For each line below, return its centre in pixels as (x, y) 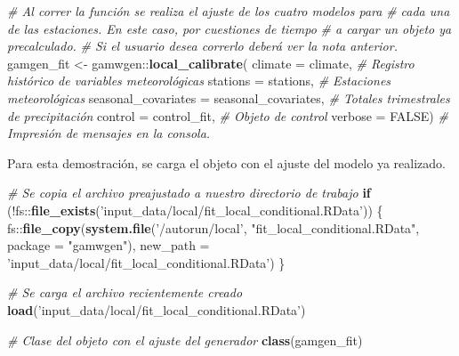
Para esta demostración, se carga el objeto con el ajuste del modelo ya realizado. (226, 162)
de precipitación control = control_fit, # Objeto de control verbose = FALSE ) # (228, 115)
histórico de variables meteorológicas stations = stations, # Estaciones (199, 81)
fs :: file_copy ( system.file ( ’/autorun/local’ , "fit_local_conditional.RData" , (213, 227)
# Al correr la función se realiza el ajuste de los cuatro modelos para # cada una (229, 11)
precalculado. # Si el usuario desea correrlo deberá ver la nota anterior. (202, 46)
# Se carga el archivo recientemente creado (125, 292)
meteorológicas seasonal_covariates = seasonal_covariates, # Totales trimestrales (229, 97)
